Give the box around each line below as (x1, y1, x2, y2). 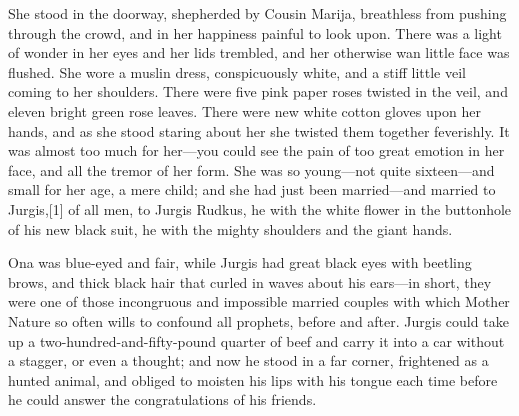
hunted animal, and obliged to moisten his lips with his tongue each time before (8, 369, 498, 390)
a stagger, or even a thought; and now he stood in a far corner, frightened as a (8, 350, 489, 371)
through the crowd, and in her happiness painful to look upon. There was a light (8, 22, 502, 43)
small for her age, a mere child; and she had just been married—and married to (8, 179, 496, 200)
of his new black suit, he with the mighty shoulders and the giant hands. (8, 218, 453, 239)
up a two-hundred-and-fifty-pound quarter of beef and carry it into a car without (8, 330, 505, 351)
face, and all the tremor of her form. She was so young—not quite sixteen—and (8, 159, 495, 180)
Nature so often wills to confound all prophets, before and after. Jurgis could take (8, 310, 509, 331)
